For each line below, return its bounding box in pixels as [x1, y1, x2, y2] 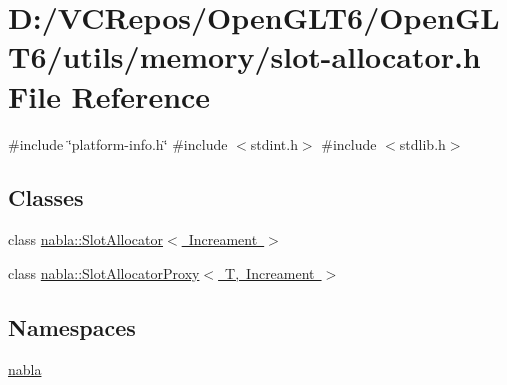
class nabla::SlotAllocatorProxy [8, 262, 200, 283]
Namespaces [8, 311, 136, 342]
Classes [8, 182, 84, 213]
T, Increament [225, 262, 315, 283]
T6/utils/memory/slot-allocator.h [8, 36, 481, 77]
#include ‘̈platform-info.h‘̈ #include [8, 133, 228, 154]
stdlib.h [399, 133, 446, 154]
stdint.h [250, 133, 298, 154]
